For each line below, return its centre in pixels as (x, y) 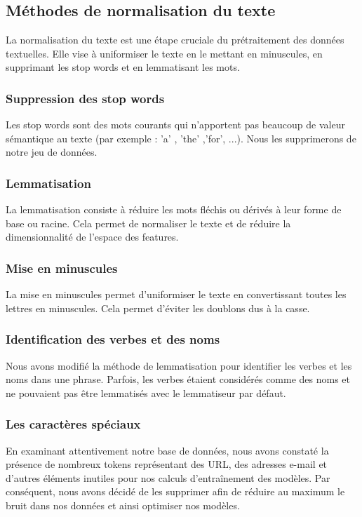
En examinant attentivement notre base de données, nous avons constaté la (167, 450)
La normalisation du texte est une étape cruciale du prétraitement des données (175, 40)
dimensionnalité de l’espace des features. (92, 237)
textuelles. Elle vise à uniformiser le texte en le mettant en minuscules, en (164, 53)
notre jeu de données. (52, 152)
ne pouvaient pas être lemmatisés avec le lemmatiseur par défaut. (146, 392)
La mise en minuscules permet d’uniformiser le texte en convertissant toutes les (176, 294)
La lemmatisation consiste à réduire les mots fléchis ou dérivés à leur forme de (174, 209)
